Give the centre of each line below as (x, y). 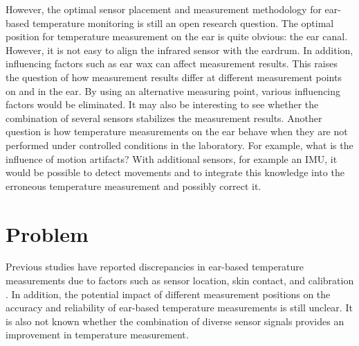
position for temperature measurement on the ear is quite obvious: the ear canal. (177, 36)
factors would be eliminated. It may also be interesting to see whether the (162, 104)
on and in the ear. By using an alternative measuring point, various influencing (173, 90)
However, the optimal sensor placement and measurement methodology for (164, 9)
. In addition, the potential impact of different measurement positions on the (168, 294)
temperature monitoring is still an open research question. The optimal (183, 23)
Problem (47, 233)
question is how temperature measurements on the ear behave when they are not (177, 131)
